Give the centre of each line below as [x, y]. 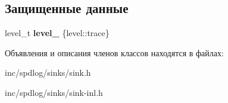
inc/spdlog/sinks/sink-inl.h [54, 92]
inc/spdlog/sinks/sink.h [48, 73]
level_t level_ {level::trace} [57, 33]
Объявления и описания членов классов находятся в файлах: [114, 52]
